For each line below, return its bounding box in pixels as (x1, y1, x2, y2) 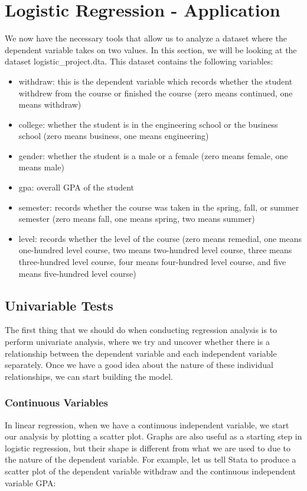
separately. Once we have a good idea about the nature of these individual (5, 358, 273, 371)
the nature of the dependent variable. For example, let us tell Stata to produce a (5, 453, 296, 466)
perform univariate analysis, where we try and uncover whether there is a (5, 335, 270, 348)
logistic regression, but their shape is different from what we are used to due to (5, 441, 291, 454)
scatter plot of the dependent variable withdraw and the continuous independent (5, 464, 296, 477)
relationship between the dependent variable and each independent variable (5, 347, 277, 359)
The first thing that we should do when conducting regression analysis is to (5, 324, 277, 336)
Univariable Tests (5, 296, 113, 314)
